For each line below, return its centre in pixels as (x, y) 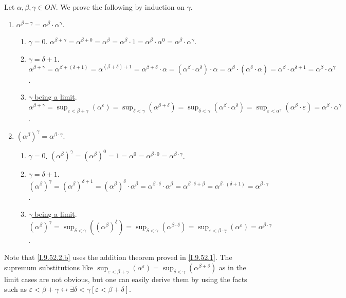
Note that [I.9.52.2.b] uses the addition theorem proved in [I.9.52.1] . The (118, 257)
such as (16, 289)
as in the (232, 267)
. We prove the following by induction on (120, 7)
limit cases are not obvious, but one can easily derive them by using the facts (126, 279)
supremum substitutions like (49, 267)
